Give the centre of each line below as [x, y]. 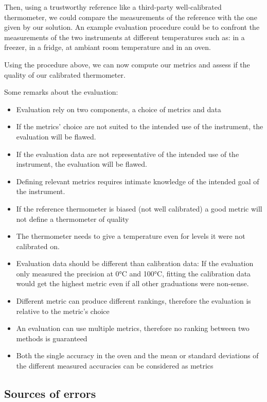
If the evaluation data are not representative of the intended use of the [128, 154]
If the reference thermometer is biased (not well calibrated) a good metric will [139, 208]
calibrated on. [38, 246]
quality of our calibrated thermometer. [65, 74]
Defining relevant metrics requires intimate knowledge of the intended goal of [138, 181]
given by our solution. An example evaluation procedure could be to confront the [132, 27]
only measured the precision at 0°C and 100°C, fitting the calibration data [133, 273]
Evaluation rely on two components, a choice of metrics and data [119, 109]
